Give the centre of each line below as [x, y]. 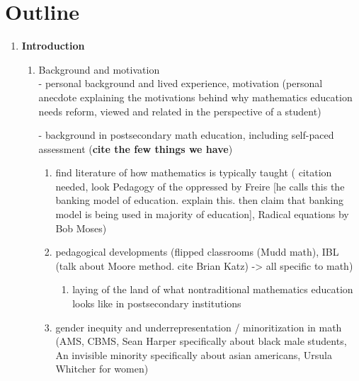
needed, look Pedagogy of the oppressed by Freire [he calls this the [200, 186]
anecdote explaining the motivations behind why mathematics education [195, 97]
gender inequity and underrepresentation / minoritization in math [199, 327]
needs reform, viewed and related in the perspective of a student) [180, 111]
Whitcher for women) [102, 369]
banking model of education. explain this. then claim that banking [199, 200]
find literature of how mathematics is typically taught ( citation [194, 172]
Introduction [53, 46]
